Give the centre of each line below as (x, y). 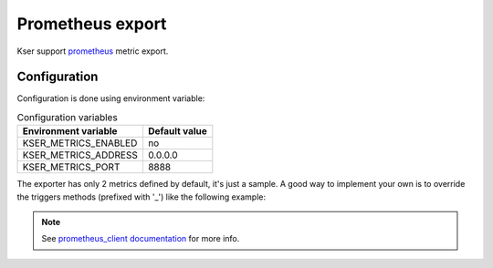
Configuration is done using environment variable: (111, 98)
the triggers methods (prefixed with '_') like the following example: (142, 197)
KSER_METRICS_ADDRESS (80, 155)
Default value (177, 131)
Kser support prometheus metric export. (93, 51)
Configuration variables (67, 118)
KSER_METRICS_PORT (71, 167)
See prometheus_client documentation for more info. (141, 239)
